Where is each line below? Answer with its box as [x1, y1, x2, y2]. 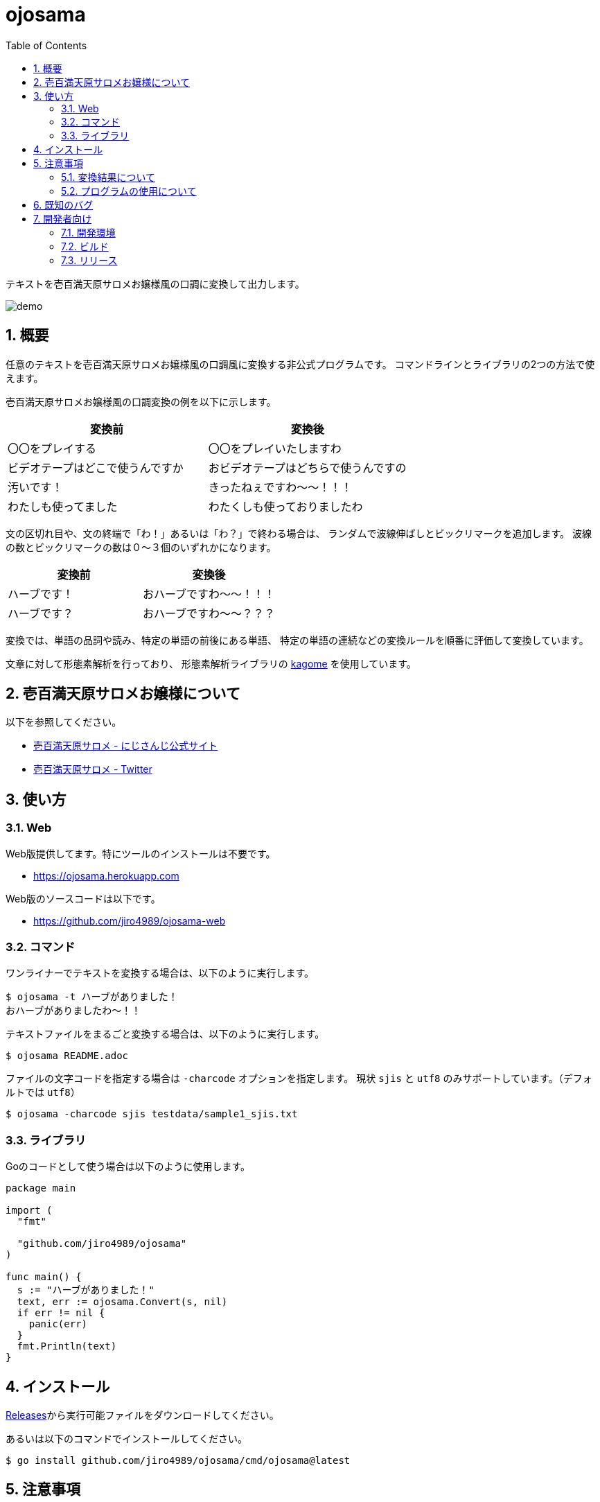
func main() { [6, 1271, 82, 1283]
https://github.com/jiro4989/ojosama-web [33, 914, 226, 927]
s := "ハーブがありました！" [17, 1284, 155, 1296]
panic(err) [28, 1318, 88, 1330]
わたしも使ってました [8, 499, 118, 514]
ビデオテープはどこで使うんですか [8, 460, 184, 475]
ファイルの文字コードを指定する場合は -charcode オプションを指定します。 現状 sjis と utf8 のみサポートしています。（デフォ [6, 1072, 592, 1085]
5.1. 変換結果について [61, 171, 155, 183]
